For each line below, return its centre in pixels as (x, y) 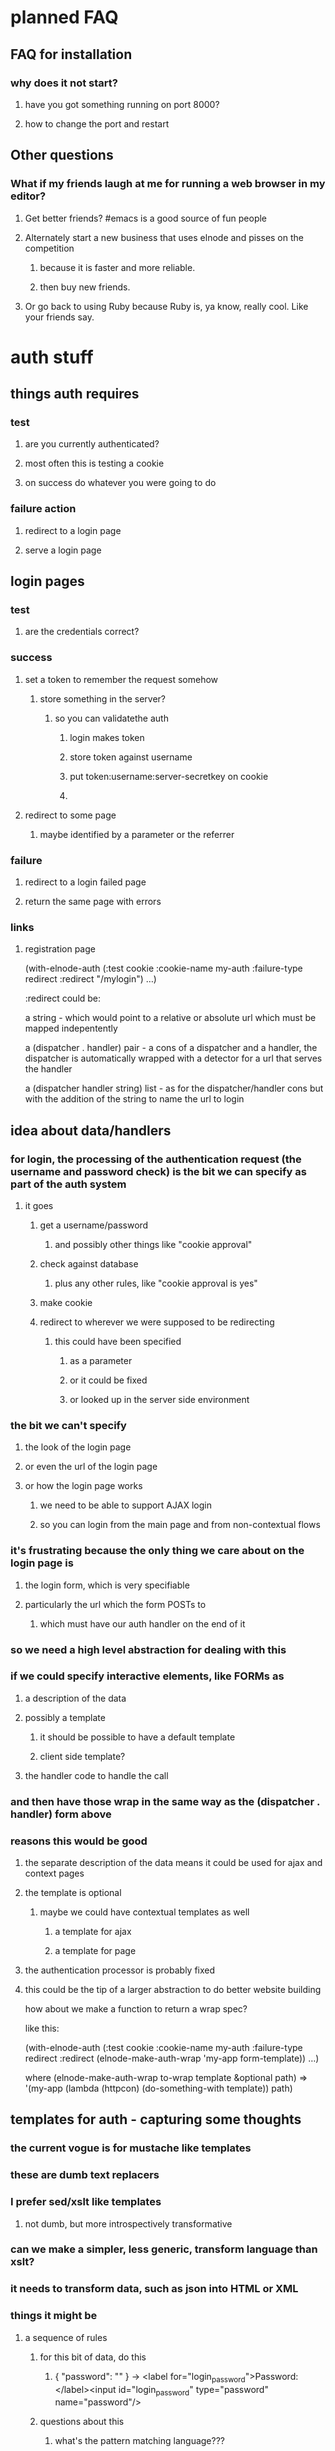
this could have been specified (118, 1341)
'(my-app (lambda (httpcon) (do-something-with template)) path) (158, 2088)
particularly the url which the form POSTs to (115, 1604)
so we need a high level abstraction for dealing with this (148, 1649)
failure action (43, 509)
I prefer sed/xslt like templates (86, 2202)
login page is (42, 1563)
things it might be (54, 2316)
